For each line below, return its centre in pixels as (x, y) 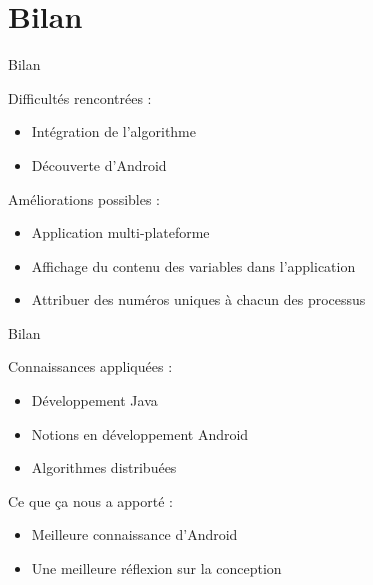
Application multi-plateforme (120, 232)
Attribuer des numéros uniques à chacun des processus (198, 299)
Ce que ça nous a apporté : (90, 500)
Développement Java (94, 400)
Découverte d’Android (99, 164)
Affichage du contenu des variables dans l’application (193, 265)
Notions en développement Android (140, 433)
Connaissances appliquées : (90, 366)
